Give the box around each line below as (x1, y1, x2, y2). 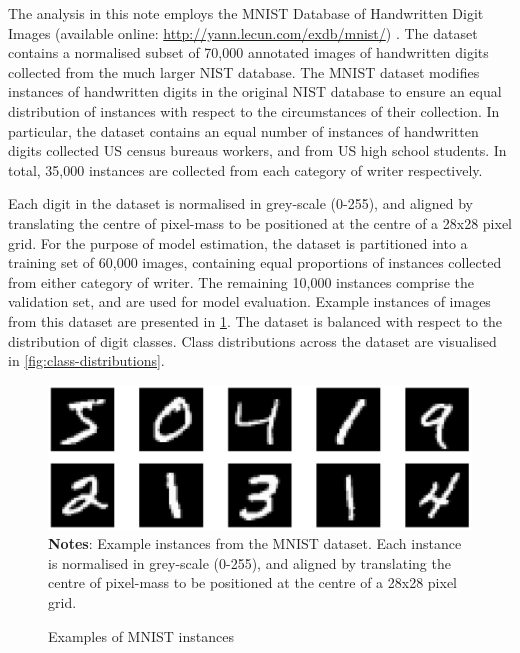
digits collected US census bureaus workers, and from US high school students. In (8, 140, 507, 161)
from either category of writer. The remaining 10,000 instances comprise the (8, 271, 474, 292)
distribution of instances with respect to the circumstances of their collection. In (8, 100, 500, 121)
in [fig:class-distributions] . (8, 350, 165, 371)
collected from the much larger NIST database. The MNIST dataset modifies (8, 61, 480, 82)
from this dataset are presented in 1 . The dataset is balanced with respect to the (8, 310, 503, 331)
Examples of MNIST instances (48, 625, 234, 646)
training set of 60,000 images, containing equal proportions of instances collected (8, 252, 502, 273)
